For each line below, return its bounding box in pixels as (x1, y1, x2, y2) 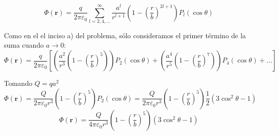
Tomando (4, 78, 33, 88)
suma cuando (4, 40, 44, 50)
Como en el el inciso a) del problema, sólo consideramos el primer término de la (4, 30, 246, 40)
